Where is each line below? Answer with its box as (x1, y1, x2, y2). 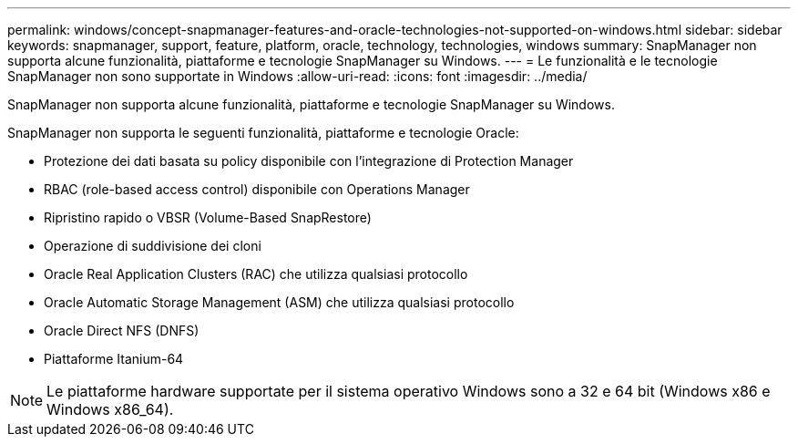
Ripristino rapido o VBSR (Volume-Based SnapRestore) (44, 210, 372, 225)
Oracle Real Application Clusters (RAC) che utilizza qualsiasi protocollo (44, 266, 468, 282)
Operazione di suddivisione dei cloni (44, 238, 261, 253)
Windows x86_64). (46, 400, 174, 418)
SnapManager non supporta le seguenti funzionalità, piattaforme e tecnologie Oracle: (7, 125, 519, 140)
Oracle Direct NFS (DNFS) (44, 323, 199, 338)
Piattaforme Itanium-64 (44, 351, 184, 367)
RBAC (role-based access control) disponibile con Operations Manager (44, 181, 470, 197)
